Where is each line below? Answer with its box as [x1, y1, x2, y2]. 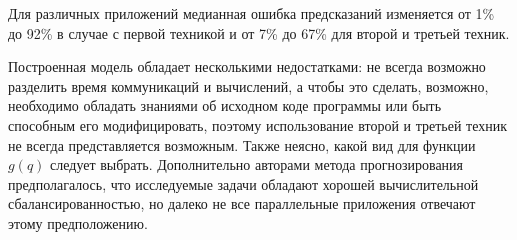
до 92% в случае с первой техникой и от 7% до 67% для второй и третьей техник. [8, 22, 510, 43]
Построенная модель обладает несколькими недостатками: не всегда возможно [8, 56, 486, 77]
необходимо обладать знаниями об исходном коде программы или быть [8, 95, 442, 116]
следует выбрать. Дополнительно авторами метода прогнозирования [50, 154, 464, 175]
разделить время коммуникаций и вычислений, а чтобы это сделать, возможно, [8, 75, 489, 96]
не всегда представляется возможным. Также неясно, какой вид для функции [8, 134, 476, 155]
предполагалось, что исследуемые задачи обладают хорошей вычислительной [8, 173, 479, 194]
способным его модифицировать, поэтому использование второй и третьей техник [8, 114, 508, 135]
